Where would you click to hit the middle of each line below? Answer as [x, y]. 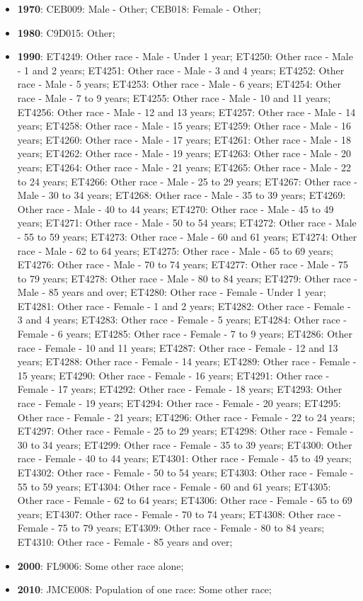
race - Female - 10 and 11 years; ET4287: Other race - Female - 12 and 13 [178, 347]
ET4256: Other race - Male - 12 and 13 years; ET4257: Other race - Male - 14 [186, 111]
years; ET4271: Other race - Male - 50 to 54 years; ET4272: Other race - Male [187, 223]
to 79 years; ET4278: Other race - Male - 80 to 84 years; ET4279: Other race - [187, 278]
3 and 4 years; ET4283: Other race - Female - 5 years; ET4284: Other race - [182, 320]
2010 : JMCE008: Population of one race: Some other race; [144, 589]
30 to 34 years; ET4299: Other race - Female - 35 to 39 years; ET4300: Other [185, 444]
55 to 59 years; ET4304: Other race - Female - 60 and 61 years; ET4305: [174, 486]
